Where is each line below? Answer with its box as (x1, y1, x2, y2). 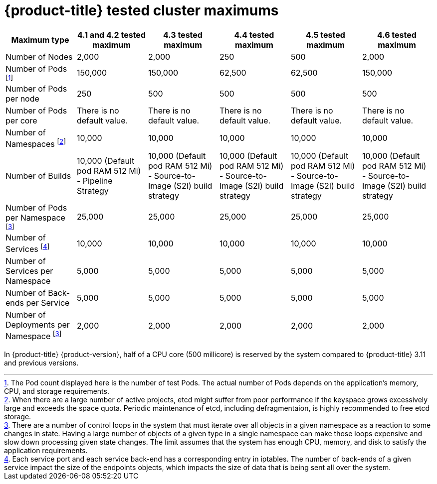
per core (5, 115, 37, 125)
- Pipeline (76, 176, 113, 186)
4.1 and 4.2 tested (77, 29, 146, 40)
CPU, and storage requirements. (4, 386, 109, 395)
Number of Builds (5, 171, 71, 181)
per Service (26, 298, 70, 308)
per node (5, 93, 39, 104)
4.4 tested (234, 29, 274, 40)
